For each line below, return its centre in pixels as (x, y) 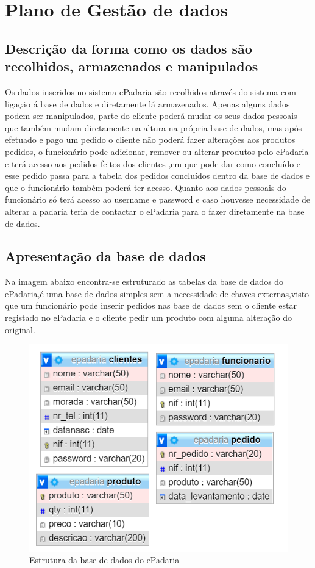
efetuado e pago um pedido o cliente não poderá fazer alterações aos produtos (150, 139)
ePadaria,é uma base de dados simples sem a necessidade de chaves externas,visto (157, 293)
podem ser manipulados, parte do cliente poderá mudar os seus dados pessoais (151, 116)
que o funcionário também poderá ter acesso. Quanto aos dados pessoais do (146, 187)
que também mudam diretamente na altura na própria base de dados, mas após (154, 127)
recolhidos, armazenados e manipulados (132, 66)
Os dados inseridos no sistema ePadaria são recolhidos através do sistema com (150, 91)
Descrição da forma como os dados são (129, 48)
